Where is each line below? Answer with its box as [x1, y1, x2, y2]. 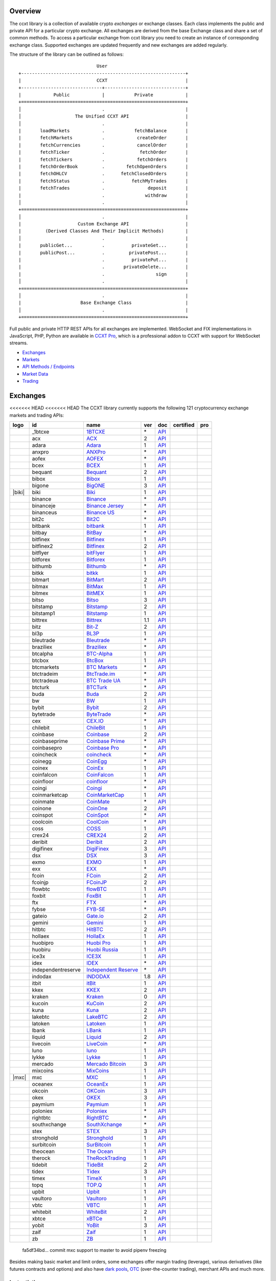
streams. [9, 340, 28, 346]
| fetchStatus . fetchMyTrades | [18, 178, 189, 184]
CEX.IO [86, 717, 104, 725]
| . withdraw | [18, 192, 189, 198]
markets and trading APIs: [9, 412, 64, 418]
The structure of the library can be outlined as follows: [9, 51, 124, 57]
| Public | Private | [18, 92, 189, 98]
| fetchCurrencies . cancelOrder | [18, 142, 189, 148]
